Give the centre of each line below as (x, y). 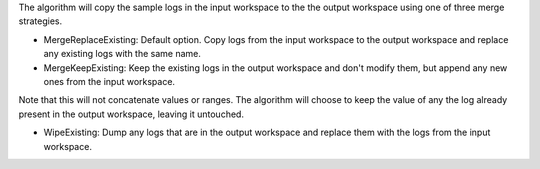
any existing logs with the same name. (122, 54)
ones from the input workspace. (109, 81)
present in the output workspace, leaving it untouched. (131, 114)
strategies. (40, 21)
